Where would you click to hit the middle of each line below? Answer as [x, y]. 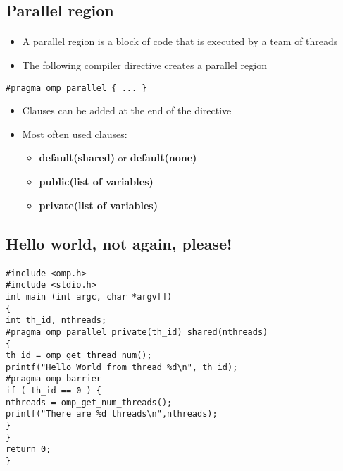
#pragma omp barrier [54, 379]
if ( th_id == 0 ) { [54, 391]
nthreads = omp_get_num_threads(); [89, 402]
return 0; [29, 449]
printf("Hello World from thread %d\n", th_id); [122, 367]
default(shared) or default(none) [118, 158]
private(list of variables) [98, 205]
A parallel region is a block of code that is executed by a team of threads [180, 41]
